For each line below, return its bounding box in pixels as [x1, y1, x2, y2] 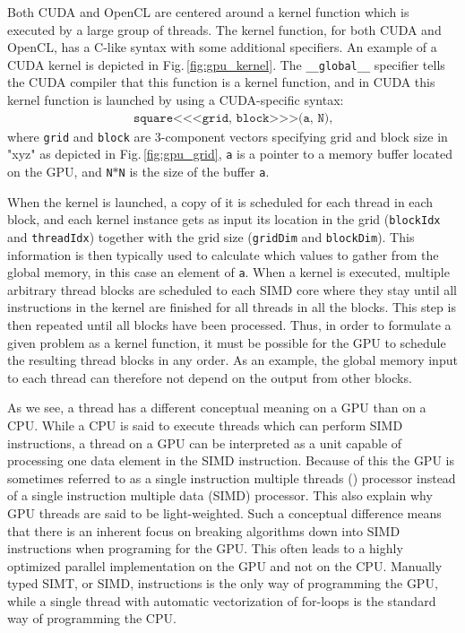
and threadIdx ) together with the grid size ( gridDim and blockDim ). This [7, 227, 415, 246]
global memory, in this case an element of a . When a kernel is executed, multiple [7, 263, 450, 282]
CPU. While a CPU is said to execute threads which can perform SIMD [7, 415, 403, 434]
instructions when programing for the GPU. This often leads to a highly [7, 539, 403, 558]
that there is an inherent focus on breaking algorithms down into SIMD [7, 521, 400, 540]
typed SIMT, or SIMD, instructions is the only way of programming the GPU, [7, 574, 438, 593]
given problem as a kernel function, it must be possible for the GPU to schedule [7, 333, 446, 351]
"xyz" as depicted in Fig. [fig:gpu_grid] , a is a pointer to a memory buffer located [7, 144, 452, 163]
